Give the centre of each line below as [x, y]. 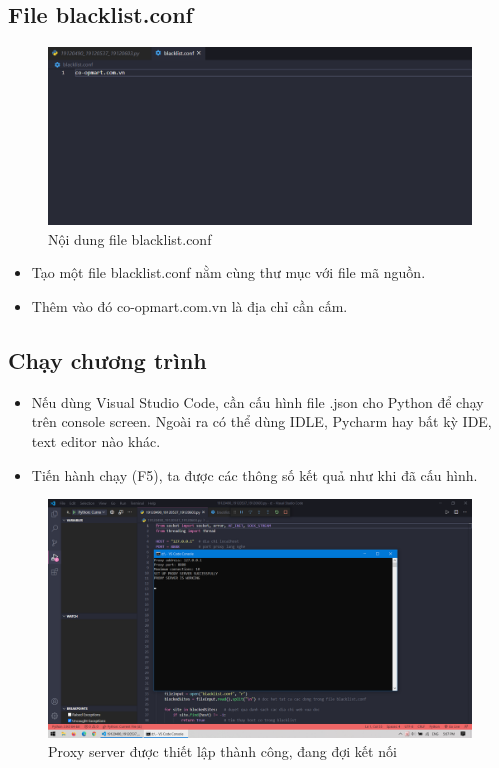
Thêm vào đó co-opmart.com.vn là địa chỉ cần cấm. [189, 306]
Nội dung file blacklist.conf [130, 238]
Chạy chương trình [107, 360]
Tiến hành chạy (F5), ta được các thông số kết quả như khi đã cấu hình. [254, 474]
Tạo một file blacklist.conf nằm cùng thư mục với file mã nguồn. [228, 272]
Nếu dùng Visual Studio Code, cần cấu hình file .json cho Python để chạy [257, 401]
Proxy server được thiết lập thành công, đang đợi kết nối [222, 751]
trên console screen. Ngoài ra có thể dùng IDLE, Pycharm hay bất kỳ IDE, [261, 421]
